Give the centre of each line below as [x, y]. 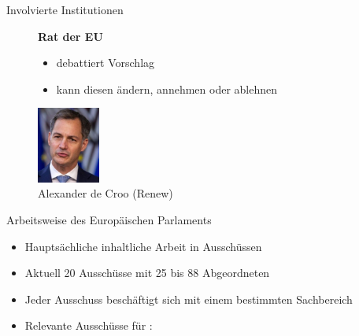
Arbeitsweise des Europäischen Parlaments [109, 220]
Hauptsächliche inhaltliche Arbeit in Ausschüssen [143, 246]
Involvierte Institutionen [65, 9]
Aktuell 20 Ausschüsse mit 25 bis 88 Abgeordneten [147, 273]
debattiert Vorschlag [105, 63]
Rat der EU [70, 36]
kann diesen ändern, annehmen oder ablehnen [167, 89]
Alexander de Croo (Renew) [105, 193]
